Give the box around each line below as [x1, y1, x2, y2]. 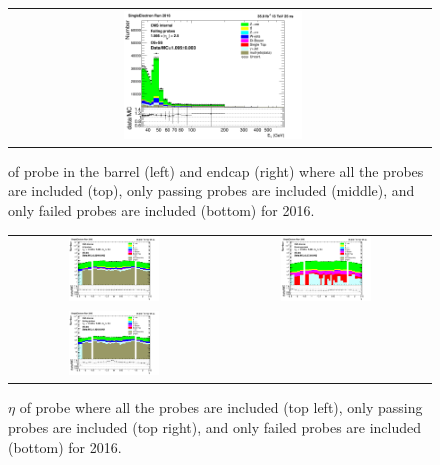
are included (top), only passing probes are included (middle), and [8, 180, 415, 201]
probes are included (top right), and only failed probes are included [8, 416, 422, 437]
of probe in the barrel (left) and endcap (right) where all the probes [8, 160, 424, 181]
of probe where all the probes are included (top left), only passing [19, 397, 423, 418]
